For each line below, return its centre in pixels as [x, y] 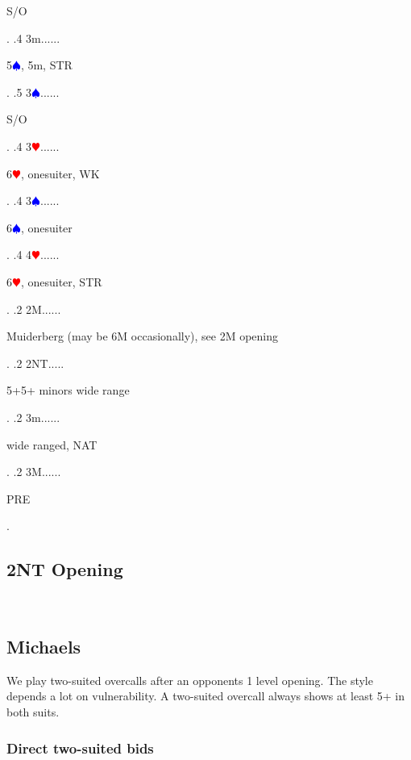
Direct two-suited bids [80, 747]
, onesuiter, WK [60, 173]
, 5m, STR [46, 65]
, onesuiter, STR [61, 281]
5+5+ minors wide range [68, 390]
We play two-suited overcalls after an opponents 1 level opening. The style [190, 680]
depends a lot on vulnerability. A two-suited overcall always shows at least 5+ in [206, 696]
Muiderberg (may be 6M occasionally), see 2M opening [143, 336]
